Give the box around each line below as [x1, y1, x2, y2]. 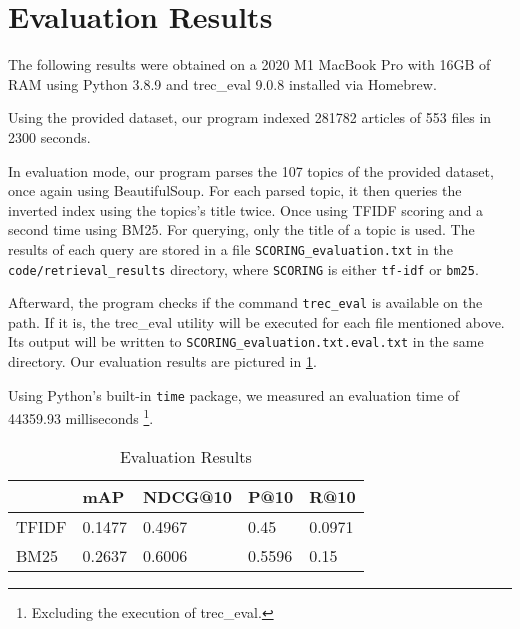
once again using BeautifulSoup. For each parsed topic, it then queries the [8, 180, 462, 201]
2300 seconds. [8, 126, 91, 147]
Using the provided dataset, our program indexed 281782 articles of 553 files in [8, 107, 492, 128]
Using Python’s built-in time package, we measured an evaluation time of [8, 384, 460, 405]
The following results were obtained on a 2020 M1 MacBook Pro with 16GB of [8, 54, 491, 75]
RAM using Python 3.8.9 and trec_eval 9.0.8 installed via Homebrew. [8, 73, 437, 94]
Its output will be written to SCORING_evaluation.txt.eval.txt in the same [8, 331, 484, 352]
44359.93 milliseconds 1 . [8, 405, 154, 428]
